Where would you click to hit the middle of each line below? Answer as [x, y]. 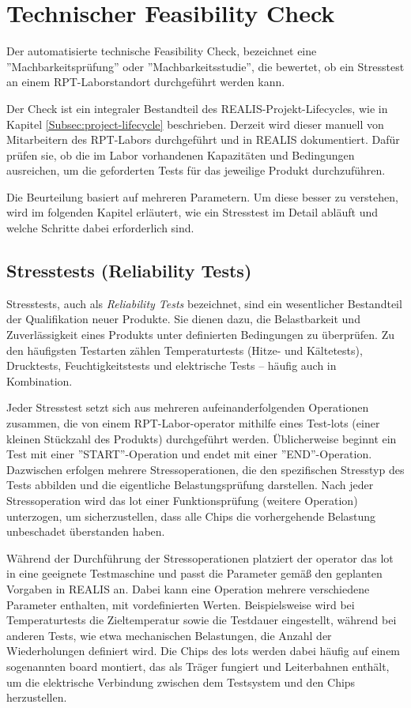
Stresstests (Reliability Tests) [129, 271]
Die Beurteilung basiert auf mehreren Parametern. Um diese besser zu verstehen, [202, 196]
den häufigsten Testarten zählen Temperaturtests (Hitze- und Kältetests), [185, 350]
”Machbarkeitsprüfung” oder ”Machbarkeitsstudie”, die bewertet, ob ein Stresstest [205, 66]
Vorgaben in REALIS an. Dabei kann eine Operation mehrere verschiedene [188, 588]
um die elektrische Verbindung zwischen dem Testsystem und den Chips [181, 682]
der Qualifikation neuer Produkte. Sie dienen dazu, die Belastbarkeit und [183, 319]
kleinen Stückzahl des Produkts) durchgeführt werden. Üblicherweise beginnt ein [202, 438]
